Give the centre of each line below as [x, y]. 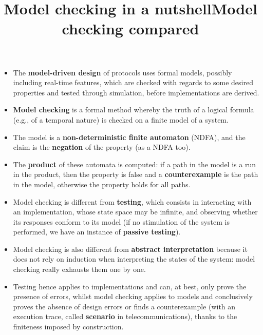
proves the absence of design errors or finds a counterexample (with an [124, 306]
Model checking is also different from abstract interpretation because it [130, 249]
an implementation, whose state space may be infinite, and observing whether [135, 212]
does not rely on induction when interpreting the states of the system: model [134, 259]
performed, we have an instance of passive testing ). [97, 232]
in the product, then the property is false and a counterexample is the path [136, 174]
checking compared [130, 28]
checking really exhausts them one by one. [79, 269]
